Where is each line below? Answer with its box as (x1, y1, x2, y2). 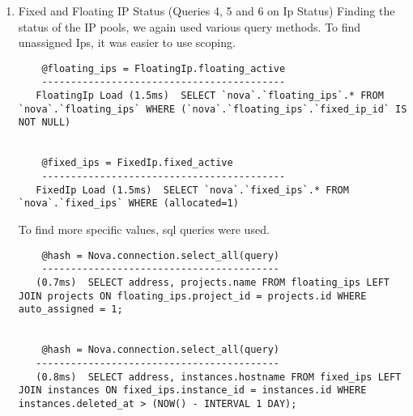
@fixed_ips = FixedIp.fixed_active (41, 157, 233, 169)
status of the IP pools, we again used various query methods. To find (18, 18, 361, 35)
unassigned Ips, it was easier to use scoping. (18, 34, 236, 51)
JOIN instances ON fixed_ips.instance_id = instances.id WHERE (18, 384, 367, 397)
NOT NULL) (18, 117, 71, 129)
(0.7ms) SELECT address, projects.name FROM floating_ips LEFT (36, 276, 390, 288)
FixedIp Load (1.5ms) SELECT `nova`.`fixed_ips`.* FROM (36, 184, 349, 196)
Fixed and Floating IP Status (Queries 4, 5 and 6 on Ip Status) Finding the (18, 2, 395, 19)
